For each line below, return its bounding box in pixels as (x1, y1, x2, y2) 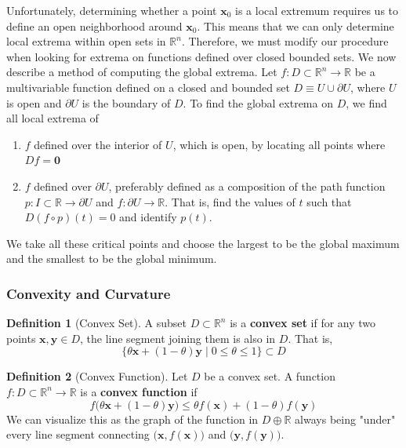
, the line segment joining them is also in (80, 330, 276, 346)
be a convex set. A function (204, 368, 335, 384)
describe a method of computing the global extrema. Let (6, 64, 277, 80)
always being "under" (295, 410, 396, 427)
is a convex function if (80, 383, 198, 399)
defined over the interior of (34, 136, 162, 152)
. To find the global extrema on (183, 94, 333, 111)
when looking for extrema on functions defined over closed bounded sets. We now (6, 48, 397, 64)
